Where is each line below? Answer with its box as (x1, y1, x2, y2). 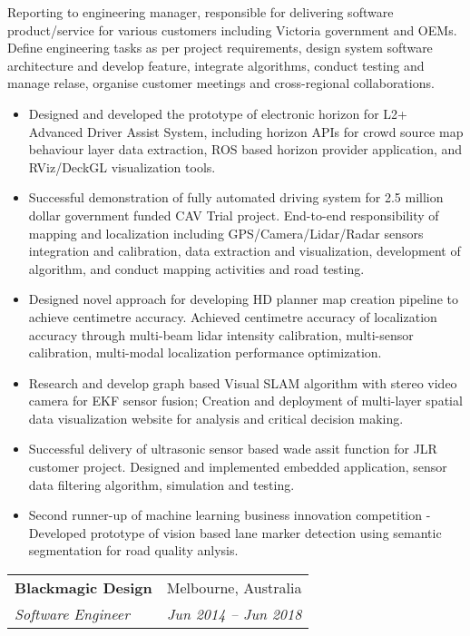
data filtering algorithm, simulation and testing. (28, 475, 295, 494)
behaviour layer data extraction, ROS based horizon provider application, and (28, 140, 463, 159)
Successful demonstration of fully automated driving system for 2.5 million (28, 188, 444, 207)
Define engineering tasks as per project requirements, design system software (7, 38, 433, 57)
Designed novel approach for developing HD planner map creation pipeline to (28, 289, 458, 308)
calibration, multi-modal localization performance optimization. (28, 343, 382, 362)
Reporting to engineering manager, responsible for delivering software (7, 3, 394, 21)
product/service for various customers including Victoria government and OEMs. (7, 20, 457, 39)
